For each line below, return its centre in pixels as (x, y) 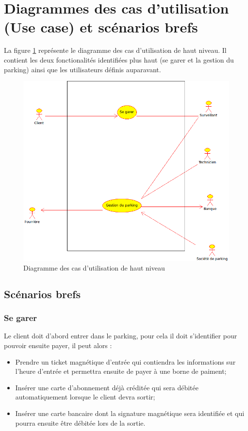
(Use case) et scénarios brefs (101, 27)
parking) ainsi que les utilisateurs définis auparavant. (83, 69)
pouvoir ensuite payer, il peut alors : (58, 345)
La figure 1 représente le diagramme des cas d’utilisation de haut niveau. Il (115, 50)
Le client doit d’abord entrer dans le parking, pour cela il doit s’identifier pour (121, 336)
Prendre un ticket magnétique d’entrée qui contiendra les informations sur (125, 361)
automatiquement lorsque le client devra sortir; (85, 397)
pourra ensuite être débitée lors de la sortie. (80, 423)
